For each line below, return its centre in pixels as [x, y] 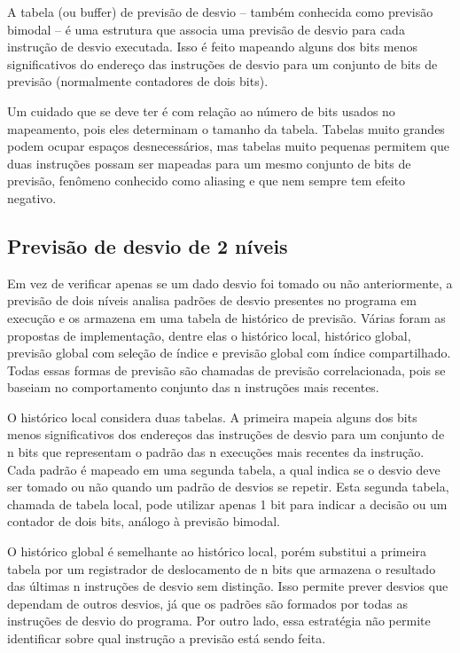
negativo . [32, 197]
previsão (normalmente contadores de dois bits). [138, 81]
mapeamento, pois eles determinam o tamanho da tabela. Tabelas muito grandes [226, 128]
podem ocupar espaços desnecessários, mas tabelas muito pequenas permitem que [228, 146]
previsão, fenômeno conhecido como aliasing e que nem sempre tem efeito [207, 181]
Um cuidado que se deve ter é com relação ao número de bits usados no [201, 110]
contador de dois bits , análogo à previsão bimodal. [144, 521]
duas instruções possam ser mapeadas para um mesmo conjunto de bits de [209, 163]
